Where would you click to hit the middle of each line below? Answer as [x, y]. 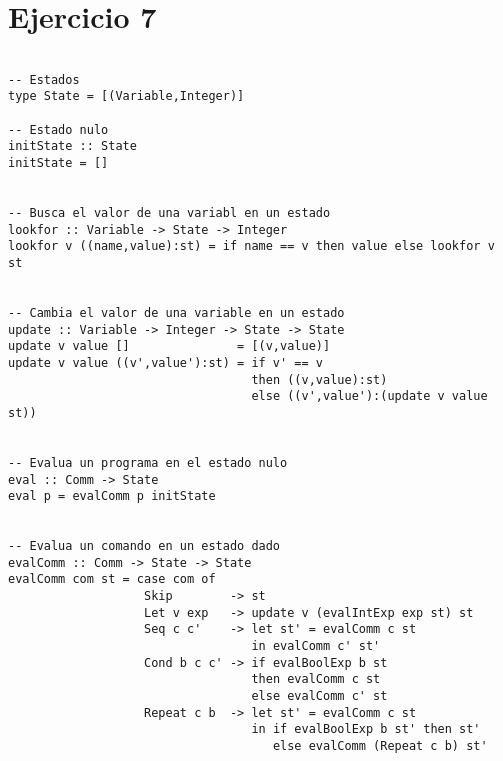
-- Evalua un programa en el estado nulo [148, 462]
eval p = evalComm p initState [112, 496]
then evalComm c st [316, 679]
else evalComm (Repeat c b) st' [380, 746]
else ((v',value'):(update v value [369, 396]
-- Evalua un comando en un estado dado [144, 546]
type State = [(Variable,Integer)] [126, 96]
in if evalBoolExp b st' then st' [366, 729]
